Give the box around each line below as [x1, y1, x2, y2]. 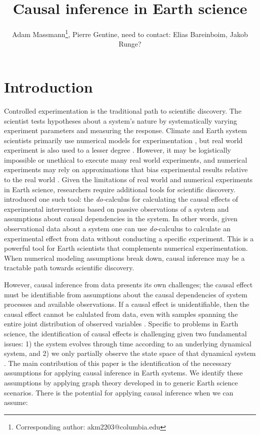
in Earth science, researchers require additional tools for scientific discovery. [4, 184, 235, 194]
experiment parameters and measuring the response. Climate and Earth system [4, 125, 247, 136]
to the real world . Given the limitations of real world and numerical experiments [4, 174, 253, 185]
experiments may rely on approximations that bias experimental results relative [4, 164, 248, 175]
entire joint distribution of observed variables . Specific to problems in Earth [4, 318, 238, 329]
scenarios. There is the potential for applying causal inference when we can [4, 387, 233, 397]
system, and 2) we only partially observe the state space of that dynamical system [4, 348, 256, 358]
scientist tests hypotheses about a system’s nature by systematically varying [4, 115, 237, 126]
